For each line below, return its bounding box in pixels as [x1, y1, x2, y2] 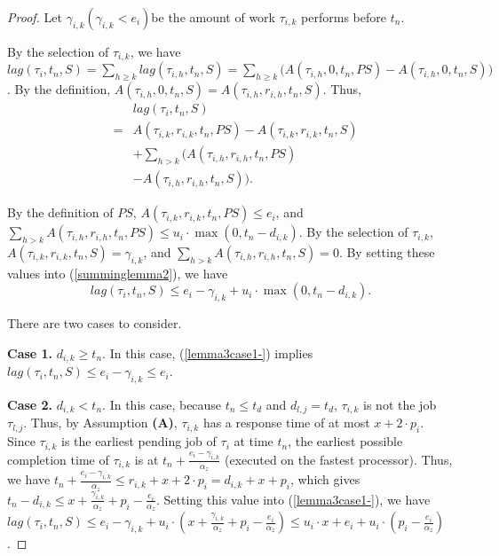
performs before [301, 8, 386, 26]
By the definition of [7, 203, 114, 222]
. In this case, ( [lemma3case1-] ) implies [102, 343, 313, 362]
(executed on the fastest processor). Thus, [224, 450, 453, 468]
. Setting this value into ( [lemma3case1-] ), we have [155, 489, 431, 508]
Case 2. [7, 395, 53, 413]
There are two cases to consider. [7, 314, 182, 333]
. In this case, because [102, 395, 222, 413]
